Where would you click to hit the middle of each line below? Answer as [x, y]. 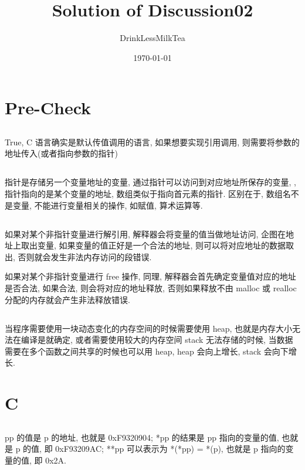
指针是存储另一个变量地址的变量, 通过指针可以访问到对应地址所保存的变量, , [150, 182]
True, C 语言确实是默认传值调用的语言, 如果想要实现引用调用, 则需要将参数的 [152, 142]
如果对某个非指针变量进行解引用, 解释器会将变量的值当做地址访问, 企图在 [145, 234]
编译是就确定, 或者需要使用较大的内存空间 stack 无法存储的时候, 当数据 [157, 340]
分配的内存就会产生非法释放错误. [67, 299]
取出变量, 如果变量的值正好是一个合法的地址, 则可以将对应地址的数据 [153, 245]
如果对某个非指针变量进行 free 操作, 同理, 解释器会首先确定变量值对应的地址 [150, 276]
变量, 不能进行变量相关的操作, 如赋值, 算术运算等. [108, 205]
